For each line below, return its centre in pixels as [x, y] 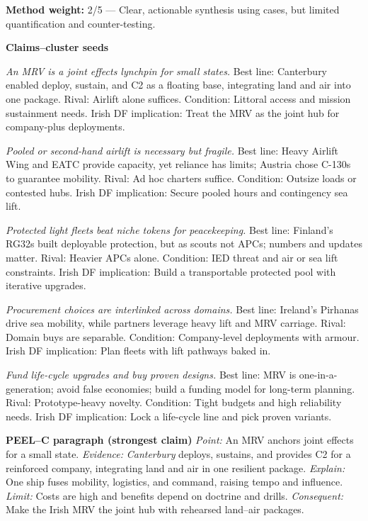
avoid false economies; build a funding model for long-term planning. [206, 388]
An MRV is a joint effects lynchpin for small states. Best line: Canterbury [167, 71]
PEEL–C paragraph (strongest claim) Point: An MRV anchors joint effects [180, 440]
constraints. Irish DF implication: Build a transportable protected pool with [171, 271]
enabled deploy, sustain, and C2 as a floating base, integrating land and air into [178, 85]
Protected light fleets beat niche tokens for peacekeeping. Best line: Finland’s [169, 229]
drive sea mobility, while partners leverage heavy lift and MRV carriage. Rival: [176, 323]
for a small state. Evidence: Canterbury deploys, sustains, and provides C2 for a [178, 454]
